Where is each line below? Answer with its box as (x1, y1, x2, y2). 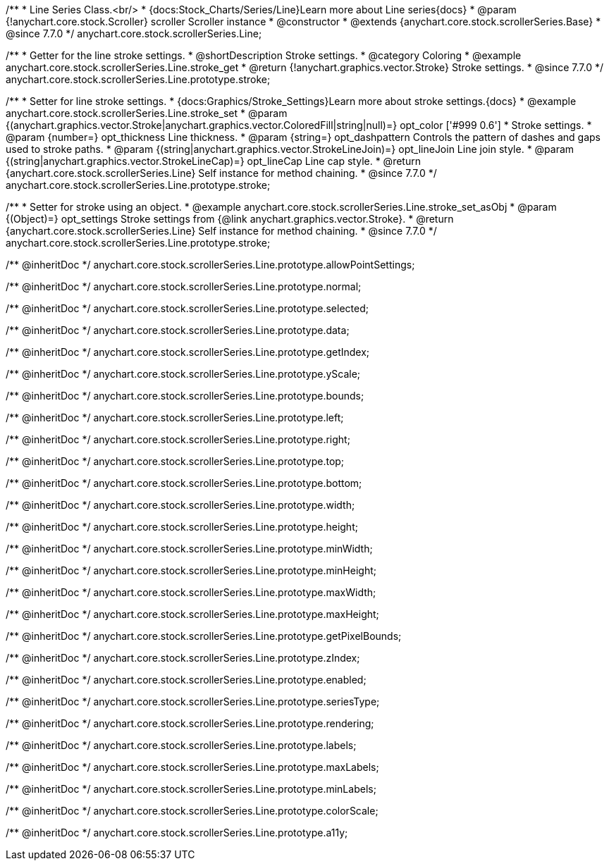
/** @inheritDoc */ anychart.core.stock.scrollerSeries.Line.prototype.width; (6, 499, 355, 511)
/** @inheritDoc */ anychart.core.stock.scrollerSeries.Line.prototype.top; (6, 455, 345, 467)
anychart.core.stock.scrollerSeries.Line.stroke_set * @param (6, 107, 288, 119)
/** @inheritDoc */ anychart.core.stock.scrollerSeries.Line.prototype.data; (6, 324, 350, 336)
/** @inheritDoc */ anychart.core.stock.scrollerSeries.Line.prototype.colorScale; (6, 805, 379, 817)
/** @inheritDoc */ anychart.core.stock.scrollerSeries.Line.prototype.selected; (6, 302, 369, 314)
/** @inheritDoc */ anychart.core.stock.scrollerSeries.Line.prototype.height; (6, 521, 358, 533)
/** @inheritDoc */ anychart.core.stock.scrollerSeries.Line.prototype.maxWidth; (6, 586, 376, 598)
